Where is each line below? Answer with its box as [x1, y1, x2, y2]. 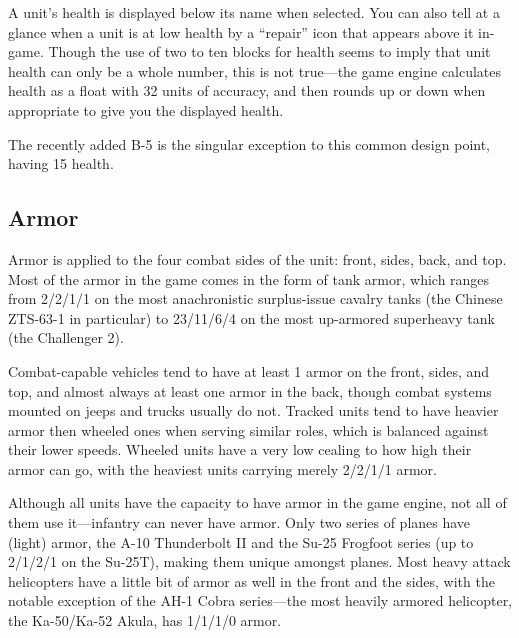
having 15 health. [8, 153, 114, 174]
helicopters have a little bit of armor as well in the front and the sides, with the [8, 570, 495, 591]
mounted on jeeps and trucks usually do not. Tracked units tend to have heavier [8, 400, 499, 421]
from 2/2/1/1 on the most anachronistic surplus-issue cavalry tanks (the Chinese [8, 288, 503, 309]
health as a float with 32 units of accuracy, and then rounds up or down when [8, 80, 486, 101]
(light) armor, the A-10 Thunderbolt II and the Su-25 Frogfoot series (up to [8, 531, 474, 552]
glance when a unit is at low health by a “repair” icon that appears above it [8, 21, 474, 42]
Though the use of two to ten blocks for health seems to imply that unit [48, 41, 491, 62]
